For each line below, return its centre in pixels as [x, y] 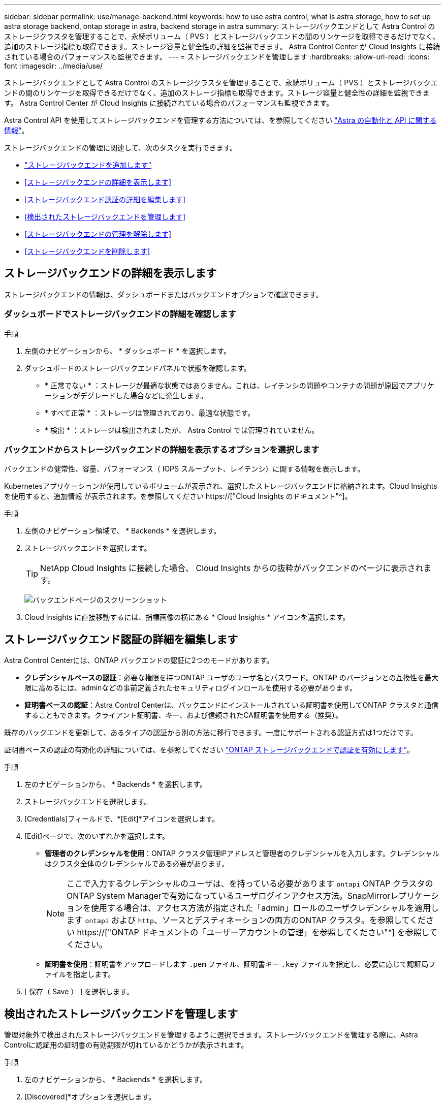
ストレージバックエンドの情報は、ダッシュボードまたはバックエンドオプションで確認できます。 [164, 294]
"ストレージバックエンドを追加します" [88, 165]
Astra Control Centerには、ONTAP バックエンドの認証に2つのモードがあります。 [139, 660]
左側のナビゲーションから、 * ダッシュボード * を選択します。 [128, 351]
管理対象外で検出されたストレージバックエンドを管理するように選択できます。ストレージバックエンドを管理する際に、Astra [211, 1035]
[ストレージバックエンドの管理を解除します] [98, 234]
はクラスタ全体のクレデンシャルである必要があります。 [137, 864]
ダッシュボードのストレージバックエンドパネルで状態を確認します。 [138, 368]
